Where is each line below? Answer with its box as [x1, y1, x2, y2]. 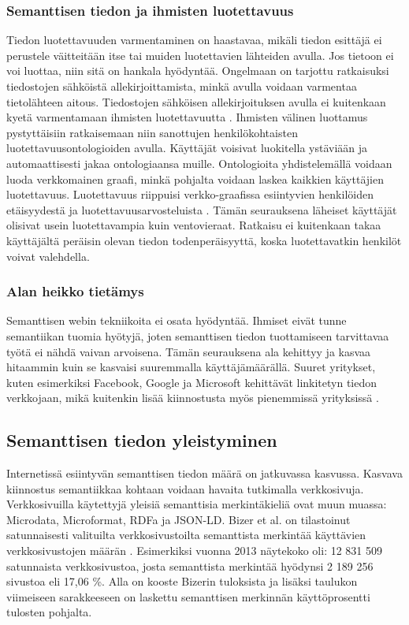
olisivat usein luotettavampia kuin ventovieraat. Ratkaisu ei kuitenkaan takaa [6, 217, 381, 233]
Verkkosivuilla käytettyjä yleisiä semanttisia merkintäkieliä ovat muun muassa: [6, 496, 387, 512]
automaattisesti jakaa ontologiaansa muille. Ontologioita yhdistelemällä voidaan [6, 154, 392, 171]
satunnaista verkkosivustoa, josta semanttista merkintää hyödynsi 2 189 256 [6, 557, 374, 574]
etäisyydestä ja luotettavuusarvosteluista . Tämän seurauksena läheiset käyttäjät [6, 201, 397, 218]
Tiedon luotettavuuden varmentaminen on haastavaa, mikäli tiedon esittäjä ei [6, 32, 382, 48]
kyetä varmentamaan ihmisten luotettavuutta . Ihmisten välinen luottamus [6, 109, 368, 125]
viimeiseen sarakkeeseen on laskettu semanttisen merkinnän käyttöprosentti [6, 588, 370, 605]
